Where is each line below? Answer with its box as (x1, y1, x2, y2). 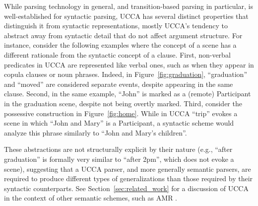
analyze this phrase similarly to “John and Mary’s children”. (4, 127, 187, 137)
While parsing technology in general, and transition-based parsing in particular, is (4, 1, 253, 11)
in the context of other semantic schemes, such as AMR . (4, 193, 178, 203)
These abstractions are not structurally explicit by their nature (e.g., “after (4, 144, 233, 154)
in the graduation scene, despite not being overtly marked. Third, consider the (4, 98, 242, 108)
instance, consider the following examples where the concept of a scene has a (4, 40, 237, 50)
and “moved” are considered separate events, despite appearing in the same (4, 78, 233, 89)
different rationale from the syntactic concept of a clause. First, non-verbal (4, 49, 231, 60)
